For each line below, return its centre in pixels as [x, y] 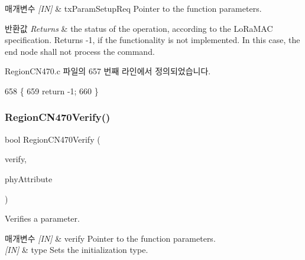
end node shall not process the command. [80, 51]
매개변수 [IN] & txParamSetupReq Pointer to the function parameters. [133, 8]
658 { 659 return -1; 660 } [52, 90]
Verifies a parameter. [42, 218]
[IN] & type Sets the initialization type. [77, 250]
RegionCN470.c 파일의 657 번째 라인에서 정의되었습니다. [108, 71]
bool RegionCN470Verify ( [53, 139]
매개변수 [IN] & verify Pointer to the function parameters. [110, 238]
